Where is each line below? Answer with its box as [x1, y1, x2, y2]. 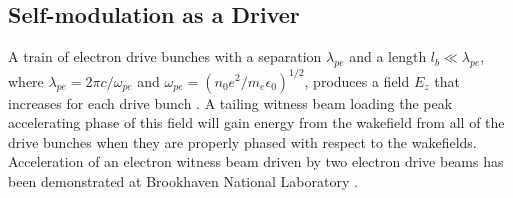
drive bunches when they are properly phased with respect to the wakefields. [8, 131, 477, 152]
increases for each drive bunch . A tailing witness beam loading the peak [8, 92, 453, 113]
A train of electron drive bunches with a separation [8, 46, 322, 67]
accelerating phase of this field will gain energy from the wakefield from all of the [8, 112, 505, 133]
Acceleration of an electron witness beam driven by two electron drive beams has [8, 151, 504, 172]
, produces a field [304, 70, 410, 91]
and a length [349, 46, 427, 67]
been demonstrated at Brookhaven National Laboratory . [8, 170, 358, 191]
